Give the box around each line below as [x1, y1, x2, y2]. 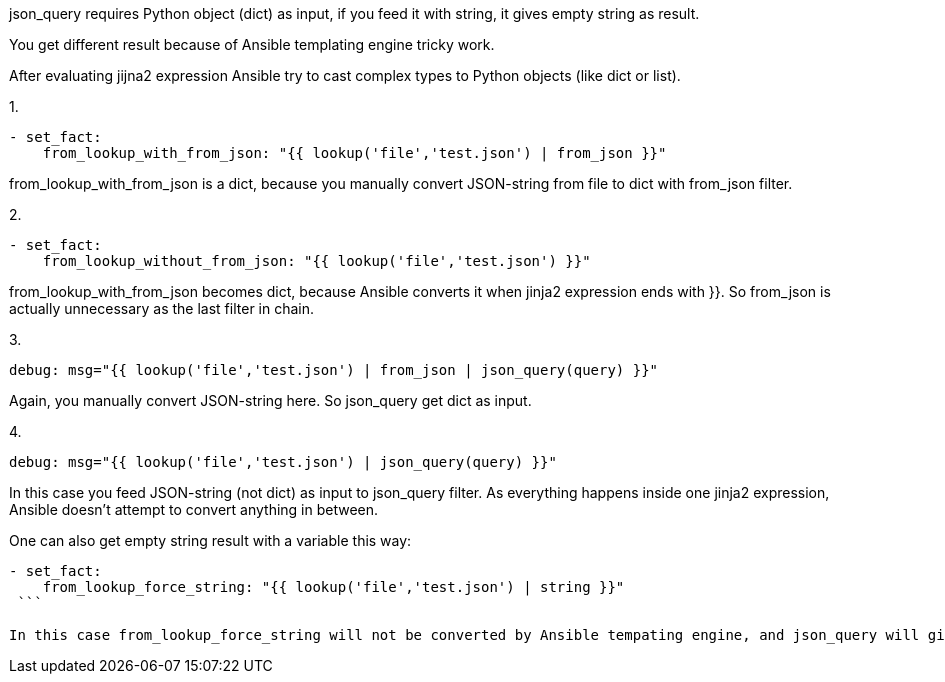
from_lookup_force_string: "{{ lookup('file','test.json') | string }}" [42, 579, 625, 595]
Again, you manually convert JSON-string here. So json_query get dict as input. [9, 392, 532, 409]
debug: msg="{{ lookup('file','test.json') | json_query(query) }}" [9, 454, 557, 470]
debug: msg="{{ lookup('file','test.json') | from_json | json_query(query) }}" [9, 362, 659, 378]
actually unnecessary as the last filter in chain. [9, 300, 315, 317]
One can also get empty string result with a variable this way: [9, 532, 412, 549]
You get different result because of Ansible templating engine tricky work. [9, 36, 495, 53]
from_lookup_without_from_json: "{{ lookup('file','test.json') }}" [42, 253, 591, 269]
